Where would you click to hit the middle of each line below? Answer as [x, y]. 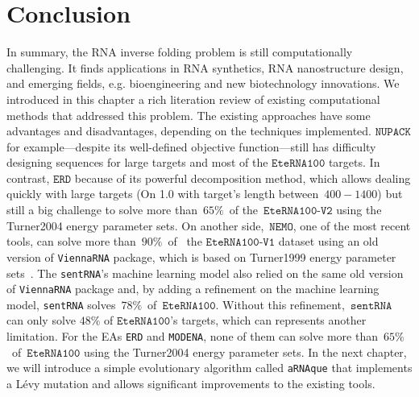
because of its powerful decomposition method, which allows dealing [243, 178]
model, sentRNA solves [61, 304]
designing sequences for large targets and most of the [137, 162]
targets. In [354, 162]
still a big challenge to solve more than [102, 210]
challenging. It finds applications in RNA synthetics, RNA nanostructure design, [205, 67]
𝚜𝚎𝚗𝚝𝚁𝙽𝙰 [371, 306]
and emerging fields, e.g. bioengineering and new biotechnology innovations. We [203, 83]
